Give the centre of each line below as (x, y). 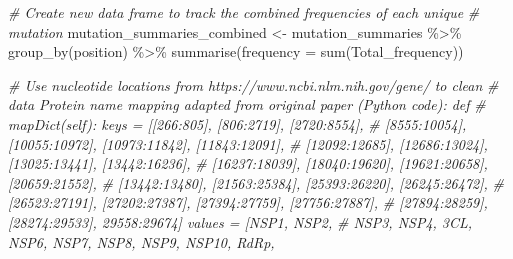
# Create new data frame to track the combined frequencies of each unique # (244, 12)
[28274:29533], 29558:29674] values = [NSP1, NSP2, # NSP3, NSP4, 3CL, (240, 221)
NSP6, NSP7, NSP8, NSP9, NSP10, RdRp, (141, 241)
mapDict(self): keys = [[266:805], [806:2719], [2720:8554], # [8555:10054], (237, 123)
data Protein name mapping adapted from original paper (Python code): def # (247, 104)
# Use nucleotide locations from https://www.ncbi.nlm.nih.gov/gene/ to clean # (253, 84)
